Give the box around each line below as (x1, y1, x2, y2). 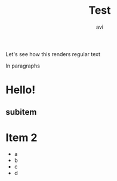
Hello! (5, 83, 36, 97)
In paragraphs (5, 62, 40, 69)
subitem (5, 107, 37, 117)
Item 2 (5, 131, 38, 144)
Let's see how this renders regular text (5, 50, 101, 57)
